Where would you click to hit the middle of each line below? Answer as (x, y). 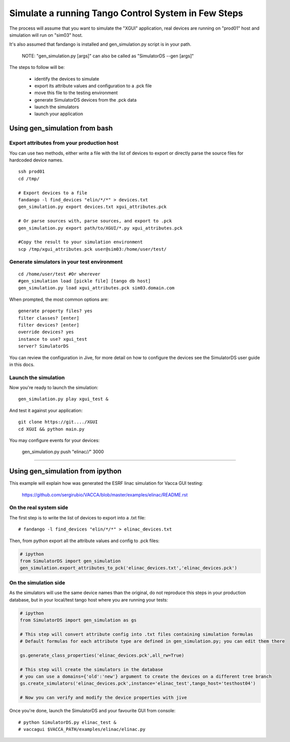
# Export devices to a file (53, 193)
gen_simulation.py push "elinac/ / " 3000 (63, 452)
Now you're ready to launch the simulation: (54, 388)
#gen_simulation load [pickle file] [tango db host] (84, 281)
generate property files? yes (56, 311)
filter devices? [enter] (49, 325)
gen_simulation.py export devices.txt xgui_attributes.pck (92, 207)
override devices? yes (46, 332)
